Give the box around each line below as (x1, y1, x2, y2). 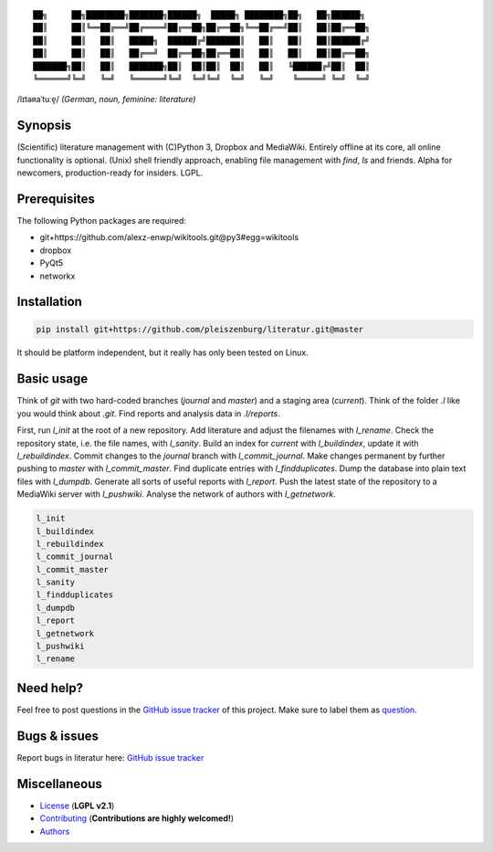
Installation (16, 294, 82, 310)
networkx (39, 270, 76, 281)
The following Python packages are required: (16, 215, 187, 226)
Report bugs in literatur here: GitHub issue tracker (16, 752, 205, 763)
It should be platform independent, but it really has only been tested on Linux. (16, 347, 309, 358)
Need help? (16, 680, 84, 696)
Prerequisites (16, 191, 95, 206)
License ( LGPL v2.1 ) (39, 800, 115, 811)
